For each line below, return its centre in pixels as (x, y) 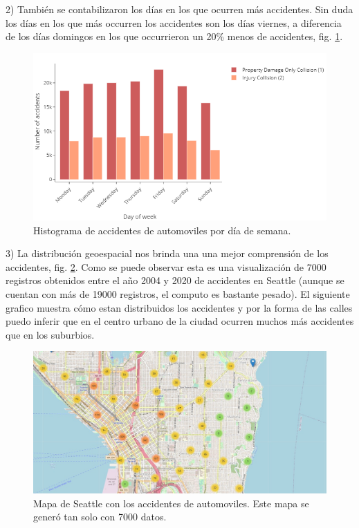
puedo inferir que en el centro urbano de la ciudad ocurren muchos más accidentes (180, 321)
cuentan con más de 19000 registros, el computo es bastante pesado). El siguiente (178, 294)
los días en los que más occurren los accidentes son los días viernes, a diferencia (174, 22)
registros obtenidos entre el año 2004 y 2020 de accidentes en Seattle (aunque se (175, 280)
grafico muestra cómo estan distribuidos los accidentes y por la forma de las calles (179, 307)
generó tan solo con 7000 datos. (100, 517)
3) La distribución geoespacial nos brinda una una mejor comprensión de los (167, 253)
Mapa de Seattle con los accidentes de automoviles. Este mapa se (171, 503)
